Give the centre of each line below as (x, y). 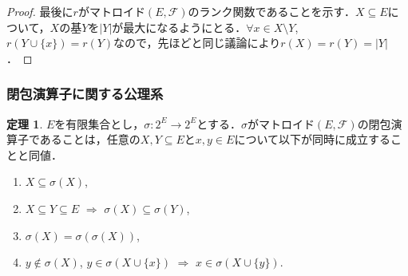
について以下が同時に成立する (312, 139)
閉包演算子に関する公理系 (85, 94)
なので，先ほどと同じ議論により (197, 43)
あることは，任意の (90, 139)
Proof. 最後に (40, 11)
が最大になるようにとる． (179, 27)
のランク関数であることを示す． (271, 11)
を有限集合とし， (99, 123)
